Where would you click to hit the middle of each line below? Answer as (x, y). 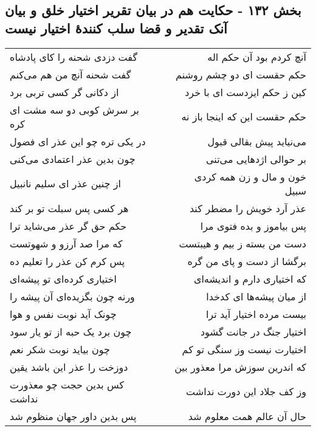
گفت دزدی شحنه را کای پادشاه (74, 57)
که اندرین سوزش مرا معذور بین (240, 367)
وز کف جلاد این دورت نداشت (246, 391)
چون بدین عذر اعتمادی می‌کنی (73, 159)
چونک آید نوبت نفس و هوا (63, 314)
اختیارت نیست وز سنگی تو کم (244, 349)
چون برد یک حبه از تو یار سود (71, 331)
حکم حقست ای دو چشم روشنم (241, 74)
